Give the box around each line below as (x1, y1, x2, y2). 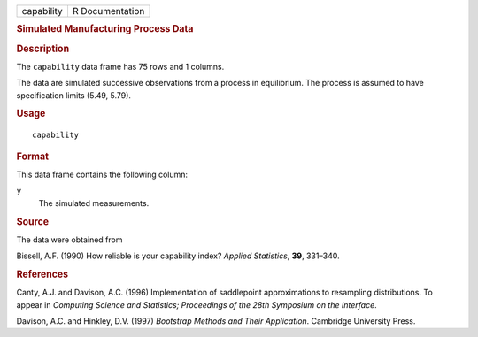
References (16, 268, 69, 280)
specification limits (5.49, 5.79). (16, 89, 132, 101)
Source (16, 215, 50, 227)
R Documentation (72, 5, 145, 17)
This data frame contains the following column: (16, 169, 189, 180)
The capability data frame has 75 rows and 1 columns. (16, 61, 225, 72)
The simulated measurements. (38, 197, 150, 208)
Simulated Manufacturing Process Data (16, 23, 194, 35)
